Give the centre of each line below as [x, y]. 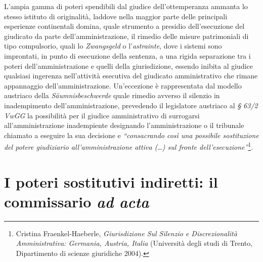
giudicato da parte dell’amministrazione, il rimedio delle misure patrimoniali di [126, 36]
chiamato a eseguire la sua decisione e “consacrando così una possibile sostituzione [131, 135]
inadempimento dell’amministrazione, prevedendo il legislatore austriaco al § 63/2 [131, 105]
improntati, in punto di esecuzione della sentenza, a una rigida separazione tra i [127, 55]
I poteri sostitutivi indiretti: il [111, 181]
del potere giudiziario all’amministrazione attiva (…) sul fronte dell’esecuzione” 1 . [129, 146]
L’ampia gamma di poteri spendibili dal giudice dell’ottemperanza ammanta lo [126, 6]
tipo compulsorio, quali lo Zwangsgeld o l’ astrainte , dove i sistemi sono [113, 46]
